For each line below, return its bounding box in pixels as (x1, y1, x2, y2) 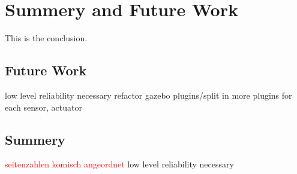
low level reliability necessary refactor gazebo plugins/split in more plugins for (5, 88, 292, 101)
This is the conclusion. (5, 32, 88, 44)
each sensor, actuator (5, 100, 82, 113)
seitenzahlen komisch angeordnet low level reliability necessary (5, 158, 234, 170)
